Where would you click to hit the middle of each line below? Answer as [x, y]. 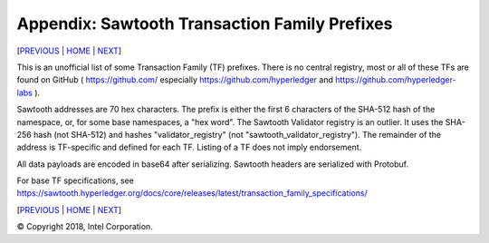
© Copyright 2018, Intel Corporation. [85, 227]
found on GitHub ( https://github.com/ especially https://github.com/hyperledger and [175, 80]
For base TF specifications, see [76, 180]
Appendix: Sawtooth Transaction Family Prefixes [205, 24]
